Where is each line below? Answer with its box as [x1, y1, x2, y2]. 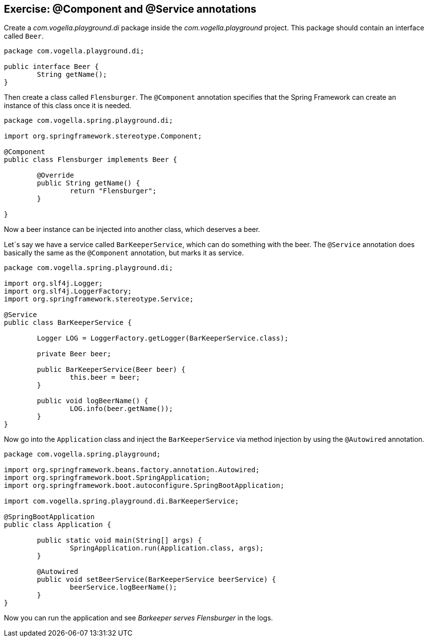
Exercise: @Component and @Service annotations [4, 3, 257, 15]
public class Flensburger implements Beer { [4, 156, 178, 164]
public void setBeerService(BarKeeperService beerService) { [37, 575, 276, 584]
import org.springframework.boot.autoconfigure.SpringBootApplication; [4, 481, 285, 490]
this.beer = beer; [69, 373, 140, 382]
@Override [37, 171, 74, 180]
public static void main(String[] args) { [37, 536, 202, 545]
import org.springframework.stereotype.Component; [4, 132, 202, 140]
